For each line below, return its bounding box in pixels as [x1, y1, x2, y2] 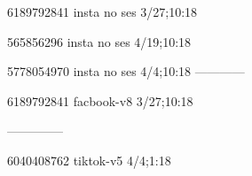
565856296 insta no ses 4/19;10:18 [7, 32, 192, 50]
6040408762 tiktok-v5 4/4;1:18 [7, 150, 171, 169]
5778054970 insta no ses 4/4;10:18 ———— [7, 62, 245, 80]
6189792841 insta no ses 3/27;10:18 [7, 3, 198, 20]
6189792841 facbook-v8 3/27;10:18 [7, 91, 193, 110]
